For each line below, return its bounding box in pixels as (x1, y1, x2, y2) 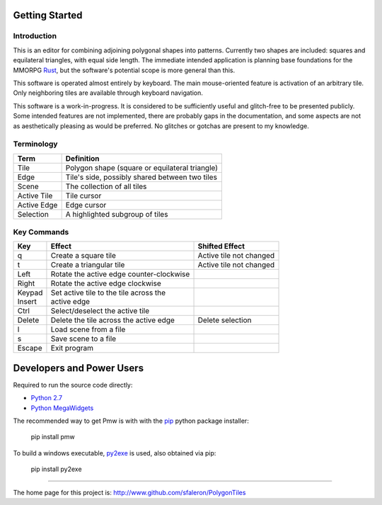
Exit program (50, 344, 94, 353)
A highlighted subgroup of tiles (65, 209, 168, 219)
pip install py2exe (30, 465, 82, 474)
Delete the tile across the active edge (50, 315, 175, 325)
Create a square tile (50, 251, 116, 261)
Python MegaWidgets (30, 404, 94, 412)
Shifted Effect (197, 242, 245, 251)
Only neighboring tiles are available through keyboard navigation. (13, 89, 203, 97)
